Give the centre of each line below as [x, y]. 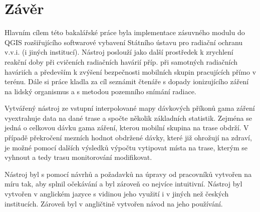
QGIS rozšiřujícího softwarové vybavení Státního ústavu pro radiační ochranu [124, 42]
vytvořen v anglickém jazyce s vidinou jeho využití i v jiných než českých [117, 194]
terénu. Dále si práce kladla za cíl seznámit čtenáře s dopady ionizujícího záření [127, 81]
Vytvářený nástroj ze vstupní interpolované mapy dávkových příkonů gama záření [130, 108]
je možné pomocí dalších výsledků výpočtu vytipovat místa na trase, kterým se [126, 147]
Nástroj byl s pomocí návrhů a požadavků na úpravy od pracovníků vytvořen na [128, 174]
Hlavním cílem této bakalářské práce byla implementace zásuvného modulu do [125, 32]
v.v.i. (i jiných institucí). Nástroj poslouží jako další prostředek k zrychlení [119, 52]
